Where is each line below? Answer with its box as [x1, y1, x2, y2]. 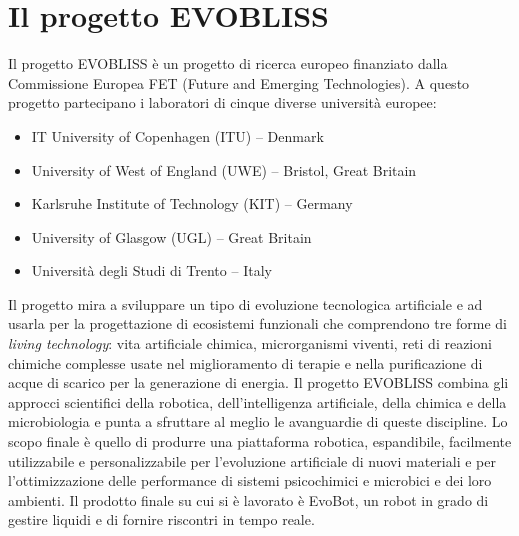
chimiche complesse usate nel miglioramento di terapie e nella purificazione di [8, 352, 483, 373]
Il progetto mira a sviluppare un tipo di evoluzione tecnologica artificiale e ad [8, 293, 483, 314]
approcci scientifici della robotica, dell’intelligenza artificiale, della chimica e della [8, 391, 507, 412]
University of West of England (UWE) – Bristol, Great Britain [31, 159, 417, 180]
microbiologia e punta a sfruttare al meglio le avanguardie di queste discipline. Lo [8, 411, 508, 432]
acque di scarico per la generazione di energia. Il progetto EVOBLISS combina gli [8, 372, 509, 393]
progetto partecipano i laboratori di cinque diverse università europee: [8, 92, 437, 113]
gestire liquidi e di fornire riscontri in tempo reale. [8, 509, 315, 530]
